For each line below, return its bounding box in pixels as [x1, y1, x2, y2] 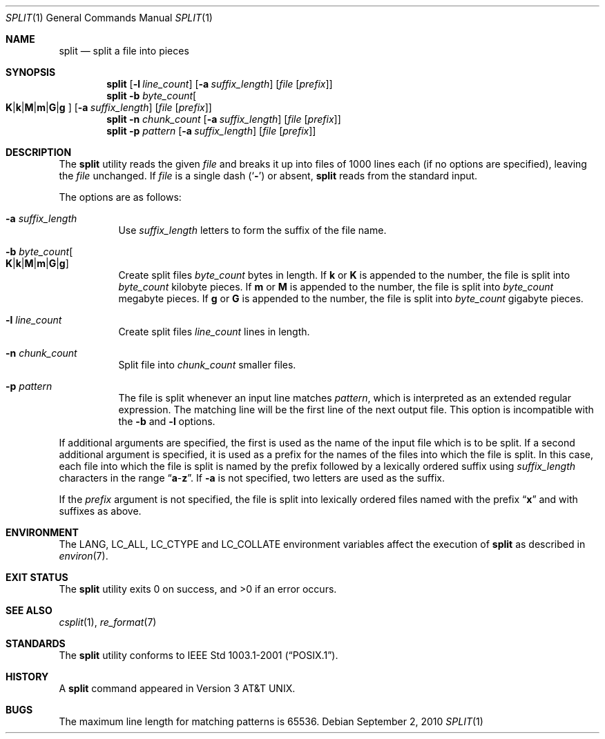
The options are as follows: [59, 191, 182, 203]
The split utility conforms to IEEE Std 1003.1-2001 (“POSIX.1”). [59, 649, 338, 661]
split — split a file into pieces [59, 45, 189, 57]
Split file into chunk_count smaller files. [118, 359, 296, 371]
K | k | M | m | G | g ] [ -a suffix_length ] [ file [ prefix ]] [6, 101, 212, 113]
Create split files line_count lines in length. [118, 326, 310, 337]
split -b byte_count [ [106, 90, 197, 101]
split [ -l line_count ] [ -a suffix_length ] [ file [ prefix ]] [106, 78, 333, 90]
